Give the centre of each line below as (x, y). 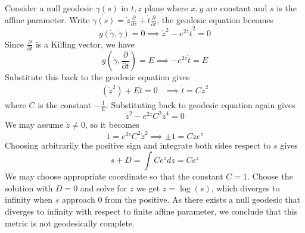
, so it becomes (112, 125)
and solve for (104, 188)
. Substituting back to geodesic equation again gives (200, 104)
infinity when (29, 199)
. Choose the (270, 176)
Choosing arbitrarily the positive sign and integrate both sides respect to (138, 145)
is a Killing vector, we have (85, 44)
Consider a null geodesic (49, 8)
